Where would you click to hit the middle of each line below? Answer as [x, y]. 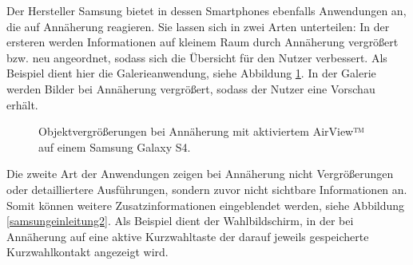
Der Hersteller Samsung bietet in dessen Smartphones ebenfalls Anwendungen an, [206, 10]
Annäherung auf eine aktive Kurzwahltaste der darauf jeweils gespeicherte [188, 236]
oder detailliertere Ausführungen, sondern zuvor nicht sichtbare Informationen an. [207, 189]
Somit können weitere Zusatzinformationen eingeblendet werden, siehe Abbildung [206, 205]
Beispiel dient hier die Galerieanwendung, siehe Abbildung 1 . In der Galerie [191, 73]
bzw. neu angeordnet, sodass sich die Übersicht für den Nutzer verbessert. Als [197, 57]
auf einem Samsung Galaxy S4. [115, 146]
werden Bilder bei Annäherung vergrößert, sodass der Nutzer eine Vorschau [191, 88]
